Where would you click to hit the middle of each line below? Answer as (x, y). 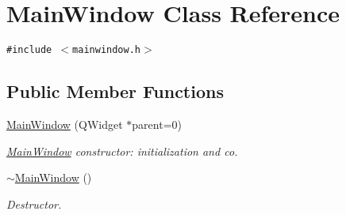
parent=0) (157, 124)
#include (29, 50)
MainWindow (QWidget (65, 124)
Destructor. (34, 204)
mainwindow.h (106, 50)
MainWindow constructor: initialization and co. (122, 151)
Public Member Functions (115, 91)
